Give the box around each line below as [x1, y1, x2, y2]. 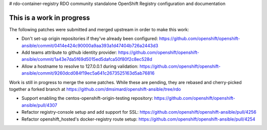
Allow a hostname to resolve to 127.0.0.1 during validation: [21, 63, 138, 69]
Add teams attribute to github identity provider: [21, 49, 117, 55]
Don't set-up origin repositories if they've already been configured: [21, 36, 158, 42]
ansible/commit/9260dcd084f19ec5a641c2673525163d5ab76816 [21, 70, 155, 76]
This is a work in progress [9, 13, 90, 22]
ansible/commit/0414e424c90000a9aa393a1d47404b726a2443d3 [21, 43, 158, 48]
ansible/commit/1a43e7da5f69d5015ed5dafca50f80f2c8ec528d [21, 56, 153, 62]
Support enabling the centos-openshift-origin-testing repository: [21, 95, 153, 101]
